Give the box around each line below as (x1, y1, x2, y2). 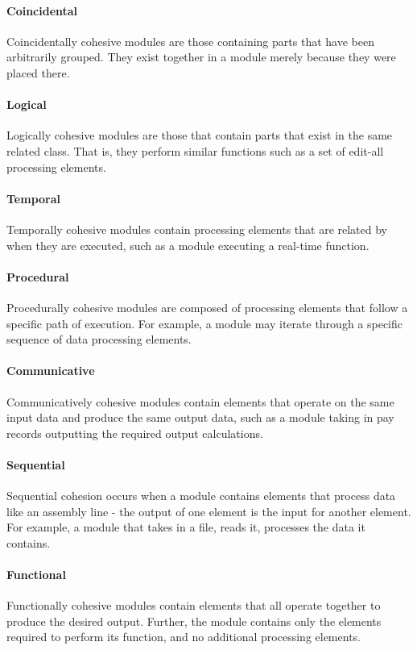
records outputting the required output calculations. (6, 424, 263, 441)
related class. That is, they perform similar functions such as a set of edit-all (6, 142, 384, 159)
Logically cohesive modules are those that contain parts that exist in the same (6, 127, 393, 144)
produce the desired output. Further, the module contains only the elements (6, 612, 382, 629)
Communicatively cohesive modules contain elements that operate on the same (6, 393, 394, 410)
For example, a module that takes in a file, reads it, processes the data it (6, 519, 365, 535)
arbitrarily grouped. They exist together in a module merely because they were (6, 48, 396, 65)
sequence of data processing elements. (6, 331, 192, 348)
